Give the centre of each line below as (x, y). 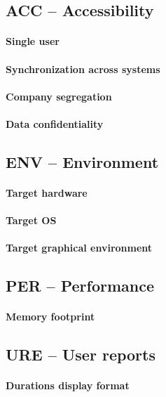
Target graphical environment (79, 248)
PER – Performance (80, 286)
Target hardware (47, 192)
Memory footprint (50, 317)
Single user (33, 41)
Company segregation (59, 96)
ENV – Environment (82, 161)
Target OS (31, 220)
